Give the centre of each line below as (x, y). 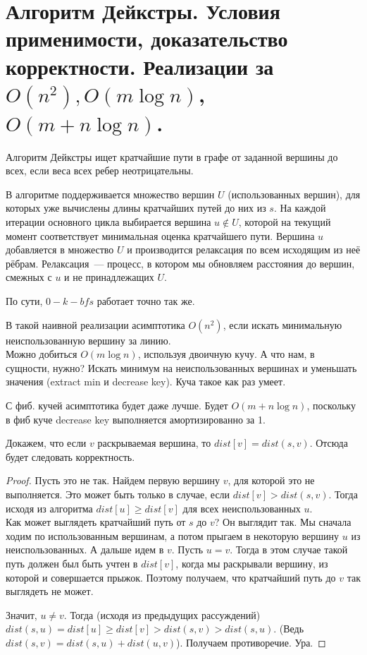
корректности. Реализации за (140, 66)
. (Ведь (289, 629)
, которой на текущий (285, 222)
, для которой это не (271, 480)
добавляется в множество (60, 250)
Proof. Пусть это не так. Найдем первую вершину (113, 480)
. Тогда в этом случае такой (289, 549)
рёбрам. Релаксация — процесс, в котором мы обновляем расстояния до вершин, (180, 263)
